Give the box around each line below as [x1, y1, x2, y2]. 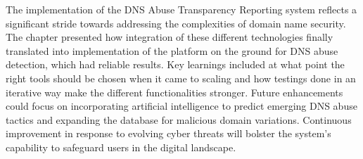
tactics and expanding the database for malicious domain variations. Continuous [6, 112, 352, 127]
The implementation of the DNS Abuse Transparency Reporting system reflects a [6, 2, 357, 16]
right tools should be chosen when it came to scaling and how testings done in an [6, 70, 356, 85]
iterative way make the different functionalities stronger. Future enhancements [6, 84, 343, 99]
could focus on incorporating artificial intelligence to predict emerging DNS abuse [6, 98, 357, 113]
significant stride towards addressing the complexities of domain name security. [6, 15, 346, 30]
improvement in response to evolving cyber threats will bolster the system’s [6, 126, 331, 141]
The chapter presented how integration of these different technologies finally [6, 30, 333, 44]
